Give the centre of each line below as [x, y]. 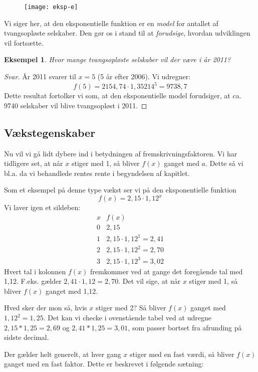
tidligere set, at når [34, 163]
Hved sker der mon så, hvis [46, 308]
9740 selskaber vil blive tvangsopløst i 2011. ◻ [76, 105]
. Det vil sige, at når [150, 281]
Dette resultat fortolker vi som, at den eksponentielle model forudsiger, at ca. [123, 96]
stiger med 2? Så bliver [131, 308]
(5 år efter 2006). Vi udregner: [144, 76]
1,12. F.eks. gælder [33, 281]
